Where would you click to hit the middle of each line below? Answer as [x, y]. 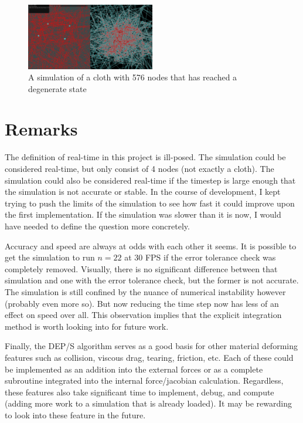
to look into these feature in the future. [75, 414]
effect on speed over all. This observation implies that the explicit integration [143, 315]
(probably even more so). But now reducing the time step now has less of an [142, 303]
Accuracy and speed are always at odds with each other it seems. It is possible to [151, 246]
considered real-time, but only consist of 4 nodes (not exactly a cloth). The [139, 169]
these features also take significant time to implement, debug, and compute [139, 392]
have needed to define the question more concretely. [97, 226]
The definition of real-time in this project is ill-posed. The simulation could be [145, 157]
